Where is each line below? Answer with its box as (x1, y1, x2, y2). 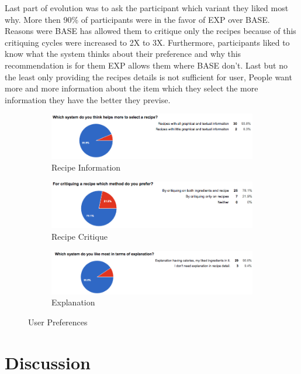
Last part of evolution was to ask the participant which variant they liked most (5, 2, 289, 13)
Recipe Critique (51, 230, 108, 242)
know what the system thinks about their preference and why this (5, 47, 241, 60)
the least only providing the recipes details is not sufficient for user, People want (5, 70, 292, 83)
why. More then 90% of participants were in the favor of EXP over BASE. (5, 13, 270, 25)
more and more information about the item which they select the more (5, 82, 258, 94)
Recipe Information (51, 161, 121, 174)
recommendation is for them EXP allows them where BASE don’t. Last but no (5, 59, 288, 71)
